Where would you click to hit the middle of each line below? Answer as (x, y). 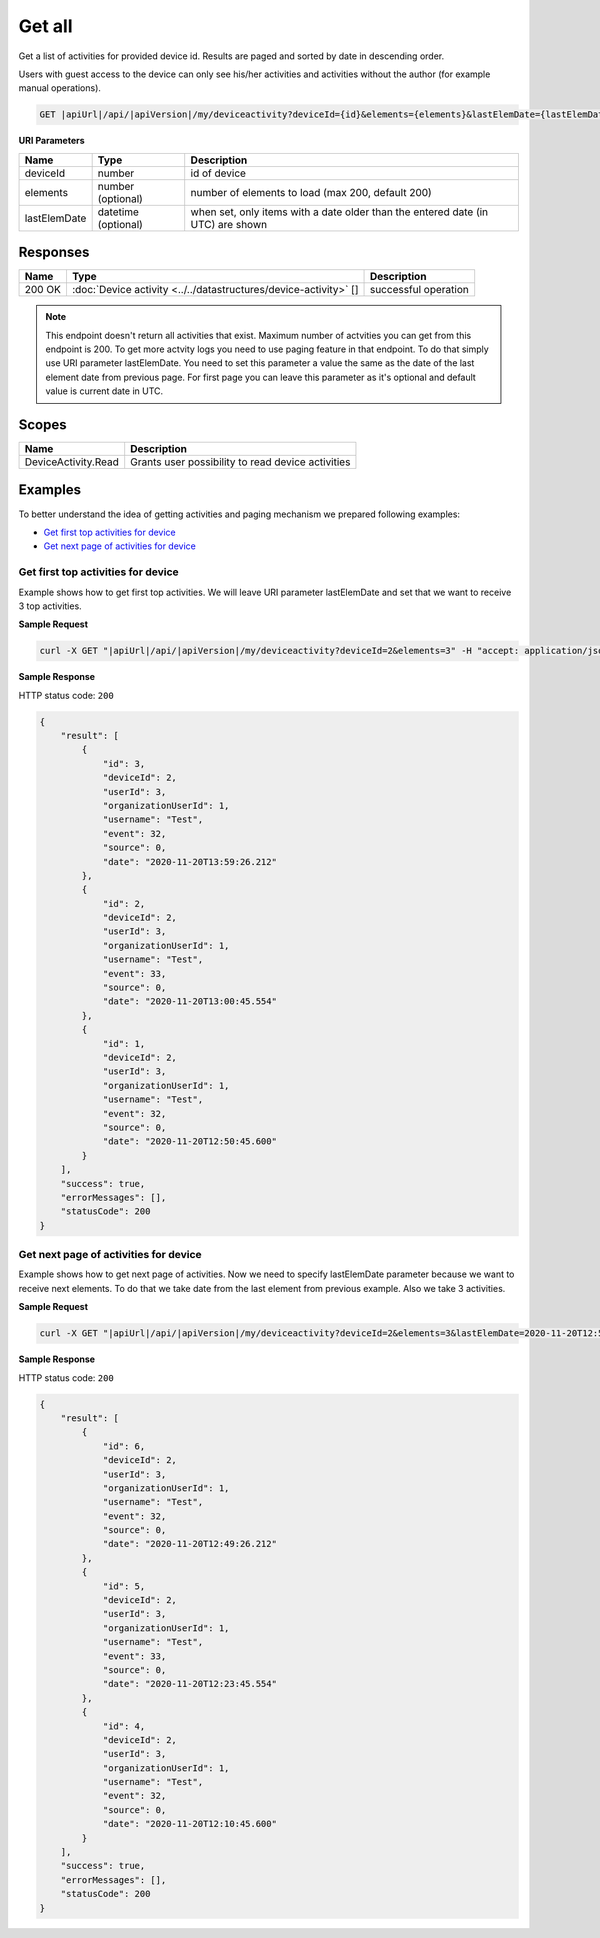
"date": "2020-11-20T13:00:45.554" (189, 1001)
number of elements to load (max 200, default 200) (311, 192)
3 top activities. (50, 606)
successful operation (419, 290)
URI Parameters (51, 141)
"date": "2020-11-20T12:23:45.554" (189, 1684)
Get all (46, 26)
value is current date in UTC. (104, 391)
